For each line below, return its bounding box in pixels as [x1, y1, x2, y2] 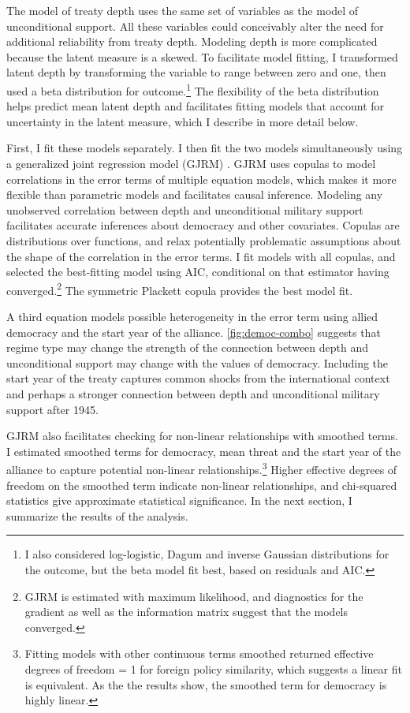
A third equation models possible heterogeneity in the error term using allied [6, 308, 378, 324]
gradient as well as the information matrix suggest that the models [24, 603, 348, 620]
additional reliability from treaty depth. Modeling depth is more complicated [6, 33, 378, 50]
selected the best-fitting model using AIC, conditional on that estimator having [6, 263, 389, 280]
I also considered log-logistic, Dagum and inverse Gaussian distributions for [24, 546, 389, 562]
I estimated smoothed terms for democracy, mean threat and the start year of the [6, 442, 401, 459]
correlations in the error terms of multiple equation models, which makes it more [6, 170, 397, 187]
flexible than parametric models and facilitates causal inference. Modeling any [6, 186, 383, 203]
